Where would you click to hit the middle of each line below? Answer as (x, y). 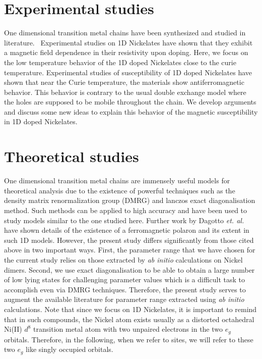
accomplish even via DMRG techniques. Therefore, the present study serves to (125, 289)
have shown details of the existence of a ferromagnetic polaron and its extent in (127, 230)
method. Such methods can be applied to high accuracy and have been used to (126, 210)
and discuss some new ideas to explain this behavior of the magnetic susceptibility (131, 111)
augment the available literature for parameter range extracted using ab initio (124, 299)
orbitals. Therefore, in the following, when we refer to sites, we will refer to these (129, 339)
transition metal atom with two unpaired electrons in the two (128, 329)
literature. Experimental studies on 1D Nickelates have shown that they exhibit (128, 42)
